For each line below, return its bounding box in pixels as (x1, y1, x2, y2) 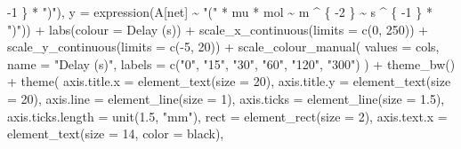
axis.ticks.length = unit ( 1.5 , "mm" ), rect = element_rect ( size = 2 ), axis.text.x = (7, 106, 448, 125)
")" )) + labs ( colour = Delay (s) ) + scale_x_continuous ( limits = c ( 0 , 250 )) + (7, 20, 429, 38)
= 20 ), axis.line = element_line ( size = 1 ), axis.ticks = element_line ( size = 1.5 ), (7, 89, 445, 107)
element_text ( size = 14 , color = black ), (7, 124, 224, 143)
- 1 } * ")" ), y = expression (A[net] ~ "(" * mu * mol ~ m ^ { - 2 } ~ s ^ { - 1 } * (7, 3, 433, 20)
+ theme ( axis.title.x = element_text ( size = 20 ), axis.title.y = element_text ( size (7, 72, 451, 90)
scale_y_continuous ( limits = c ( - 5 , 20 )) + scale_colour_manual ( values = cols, (7, 37, 440, 56)
